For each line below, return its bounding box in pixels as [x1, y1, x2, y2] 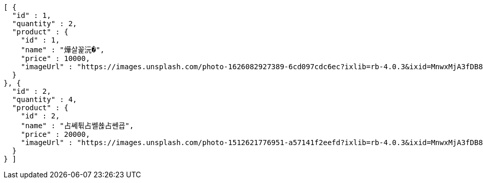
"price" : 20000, [20, 130, 90, 138]
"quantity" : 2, [12, 19, 77, 28]
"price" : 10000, [20, 54, 90, 63]
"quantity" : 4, [12, 95, 77, 104]
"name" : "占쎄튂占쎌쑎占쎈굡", [20, 121, 134, 130]
